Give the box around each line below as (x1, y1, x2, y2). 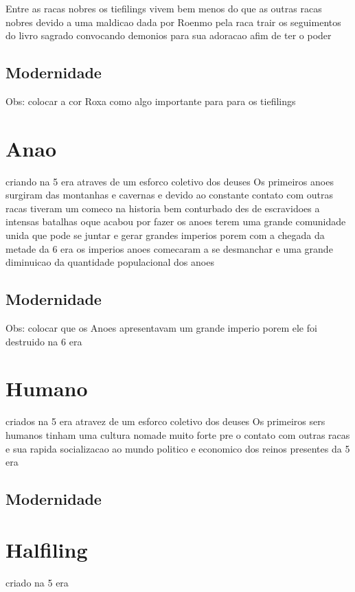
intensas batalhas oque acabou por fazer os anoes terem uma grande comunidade (5, 214, 346, 229)
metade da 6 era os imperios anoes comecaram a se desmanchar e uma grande (5, 241, 333, 255)
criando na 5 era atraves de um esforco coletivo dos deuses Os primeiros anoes (5, 174, 334, 188)
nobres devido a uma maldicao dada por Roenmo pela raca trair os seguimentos (5, 14, 341, 29)
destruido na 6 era (5, 334, 82, 348)
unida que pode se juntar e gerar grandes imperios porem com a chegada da (5, 228, 325, 242)
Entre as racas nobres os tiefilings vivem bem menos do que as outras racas (5, 1, 322, 15)
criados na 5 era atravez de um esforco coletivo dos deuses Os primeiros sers (5, 414, 325, 429)
